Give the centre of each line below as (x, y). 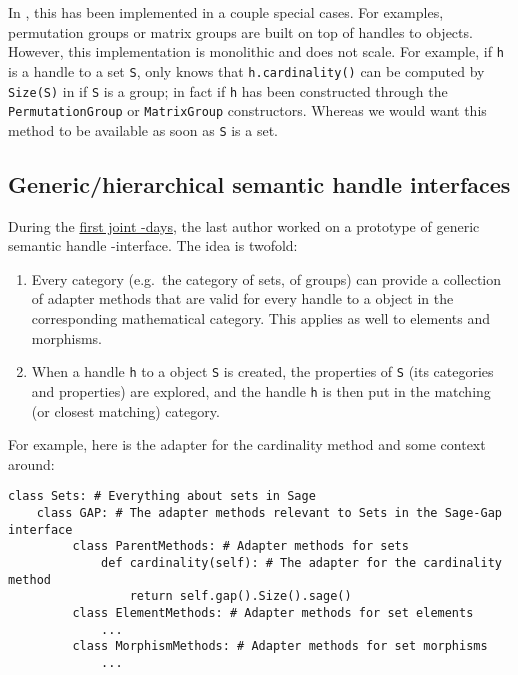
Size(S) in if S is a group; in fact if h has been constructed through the (228, 90)
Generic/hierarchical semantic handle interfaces (259, 183)
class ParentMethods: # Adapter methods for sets (240, 546)
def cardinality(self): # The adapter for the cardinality (301, 562)
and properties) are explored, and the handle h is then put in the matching (261, 390)
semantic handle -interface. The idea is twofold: (153, 245)
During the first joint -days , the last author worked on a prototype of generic (244, 225)
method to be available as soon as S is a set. (143, 129)
